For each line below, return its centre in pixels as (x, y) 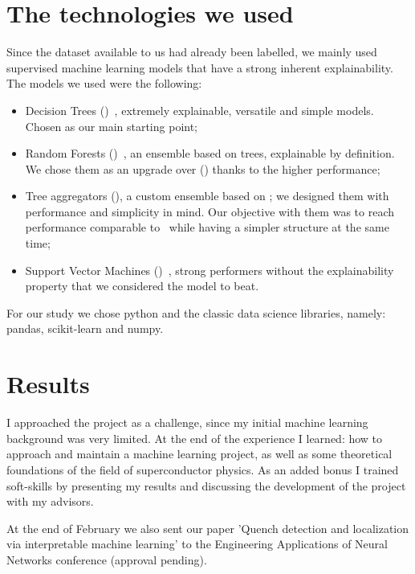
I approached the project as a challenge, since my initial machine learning (187, 422)
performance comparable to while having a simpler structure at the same (207, 227)
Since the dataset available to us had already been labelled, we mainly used (192, 52)
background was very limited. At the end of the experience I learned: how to (195, 438)
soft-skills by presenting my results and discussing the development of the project (206, 485)
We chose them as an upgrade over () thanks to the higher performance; (203, 168)
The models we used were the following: (104, 83)
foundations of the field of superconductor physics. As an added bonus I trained (203, 469)
